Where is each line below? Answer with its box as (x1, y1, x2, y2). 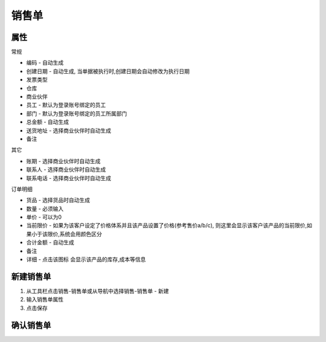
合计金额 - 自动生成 (26, 239, 75, 246)
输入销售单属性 (26, 296, 63, 303)
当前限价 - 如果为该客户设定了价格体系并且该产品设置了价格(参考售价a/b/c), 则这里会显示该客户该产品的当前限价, (26, 222, 307, 229)
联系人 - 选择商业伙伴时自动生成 (26, 166, 106, 173)
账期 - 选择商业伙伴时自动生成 (26, 157, 101, 164)
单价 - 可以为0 (26, 213, 62, 221)
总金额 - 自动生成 (26, 118, 69, 126)
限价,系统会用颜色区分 (47, 230, 103, 237)
